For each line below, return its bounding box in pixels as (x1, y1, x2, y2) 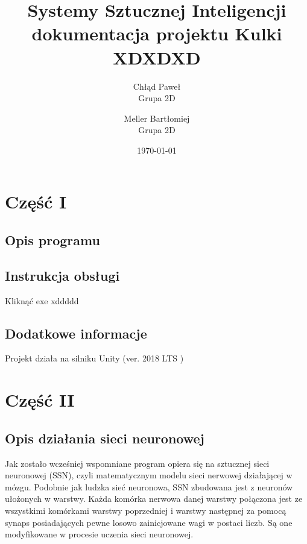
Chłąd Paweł (133, 80, 181, 92)
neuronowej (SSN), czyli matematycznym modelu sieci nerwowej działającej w (5, 469, 293, 481)
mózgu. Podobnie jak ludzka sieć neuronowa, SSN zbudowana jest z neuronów (5, 480, 293, 493)
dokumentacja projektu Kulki (31, 21, 282, 46)
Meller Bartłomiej (124, 111, 190, 124)
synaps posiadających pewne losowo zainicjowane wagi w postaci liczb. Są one (5, 516, 293, 528)
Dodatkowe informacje (5, 324, 147, 342)
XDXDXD (113, 45, 201, 69)
